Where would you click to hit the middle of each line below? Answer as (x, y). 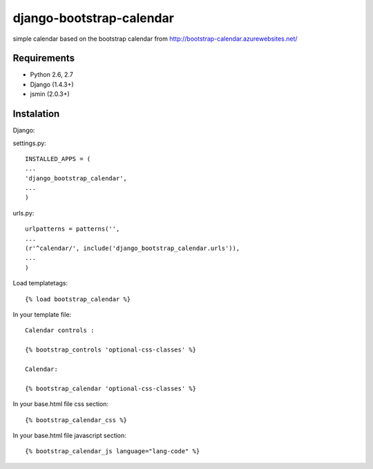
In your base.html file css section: (61, 404)
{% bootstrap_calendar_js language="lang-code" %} (113, 451)
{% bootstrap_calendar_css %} (76, 420)
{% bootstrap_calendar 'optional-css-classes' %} (111, 388)
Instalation (36, 114)
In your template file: (42, 315)
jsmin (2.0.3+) (50, 94)
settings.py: (29, 143)
